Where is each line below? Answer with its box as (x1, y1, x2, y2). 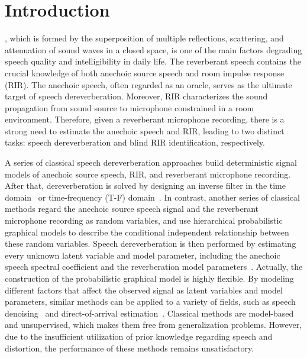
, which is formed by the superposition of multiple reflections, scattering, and (5, 32, 284, 44)
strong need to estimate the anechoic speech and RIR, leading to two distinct (5, 124, 285, 137)
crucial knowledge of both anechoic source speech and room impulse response (5, 66, 285, 79)
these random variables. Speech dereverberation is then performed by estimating (5, 237, 296, 250)
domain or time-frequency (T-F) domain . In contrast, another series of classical (5, 191, 300, 203)
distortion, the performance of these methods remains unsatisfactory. (5, 341, 254, 354)
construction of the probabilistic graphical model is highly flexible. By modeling (5, 272, 294, 284)
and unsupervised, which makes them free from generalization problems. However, (5, 318, 302, 331)
